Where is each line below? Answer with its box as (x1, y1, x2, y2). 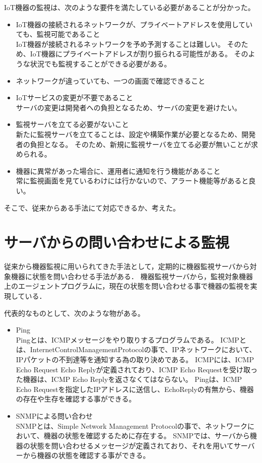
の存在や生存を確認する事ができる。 (16, 393, 136, 404)
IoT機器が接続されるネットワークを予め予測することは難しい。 (16, 38, 225, 49)
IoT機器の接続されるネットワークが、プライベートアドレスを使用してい (16, 19, 253, 29)
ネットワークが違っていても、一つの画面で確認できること (16, 75, 206, 86)
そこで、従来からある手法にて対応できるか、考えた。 (4, 202, 180, 213)
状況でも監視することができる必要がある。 (30, 58, 171, 69)
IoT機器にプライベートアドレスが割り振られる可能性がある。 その (30, 48, 248, 59)
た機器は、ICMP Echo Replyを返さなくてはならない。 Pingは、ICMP (16, 374, 242, 384)
